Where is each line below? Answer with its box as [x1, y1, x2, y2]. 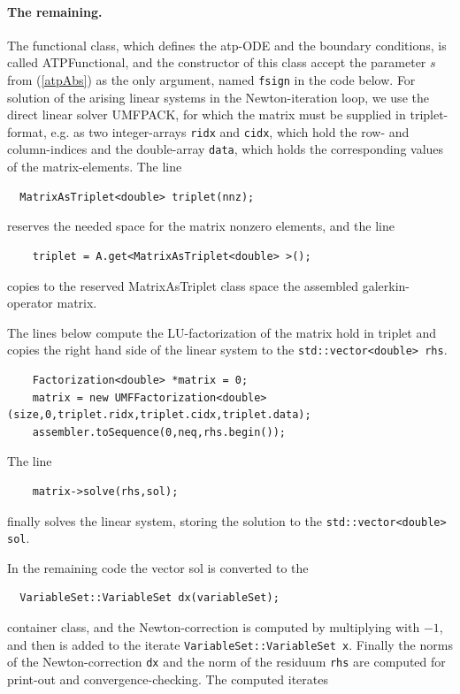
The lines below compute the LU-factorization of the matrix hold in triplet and [7, 323, 436, 341]
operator [7, 294, 53, 312]
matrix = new [32, 391, 109, 404]
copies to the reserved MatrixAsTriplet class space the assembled [7, 276, 358, 294]
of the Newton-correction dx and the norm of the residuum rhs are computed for [7, 652, 446, 671]
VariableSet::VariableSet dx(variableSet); [19, 591, 280, 605]
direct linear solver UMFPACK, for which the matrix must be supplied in [7, 105, 406, 124]
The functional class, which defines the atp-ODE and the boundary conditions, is [7, 35, 447, 54]
